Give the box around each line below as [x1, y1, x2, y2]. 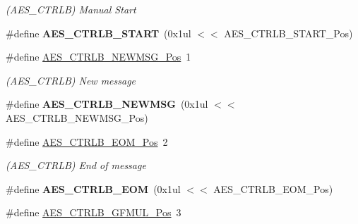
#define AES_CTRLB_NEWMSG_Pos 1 [6, 49, 191, 64]
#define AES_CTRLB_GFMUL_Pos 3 [6, 205, 181, 220]
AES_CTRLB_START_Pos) [224, 25, 353, 40]
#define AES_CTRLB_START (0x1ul [6, 25, 191, 40]
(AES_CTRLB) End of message [6, 158, 146, 173]
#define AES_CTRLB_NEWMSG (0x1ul [6, 97, 208, 111]
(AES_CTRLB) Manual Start [6, 2, 136, 16]
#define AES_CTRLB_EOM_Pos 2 [6, 134, 168, 149]
